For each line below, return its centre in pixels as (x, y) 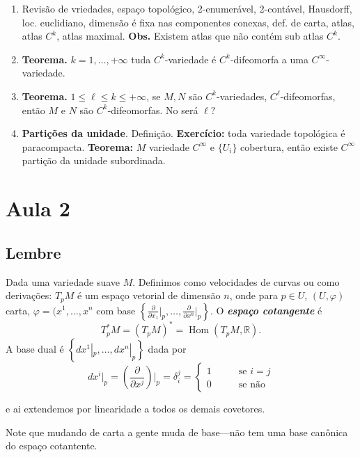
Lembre (33, 252)
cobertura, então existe (289, 146)
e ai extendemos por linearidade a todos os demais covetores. (135, 409)
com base (116, 310)
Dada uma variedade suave (63, 281)
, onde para (253, 295)
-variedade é (190, 59)
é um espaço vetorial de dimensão (149, 295)
